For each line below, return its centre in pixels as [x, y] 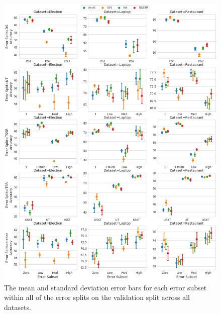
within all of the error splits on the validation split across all [97, 297]
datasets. [18, 307]
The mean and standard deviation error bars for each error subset [105, 287]
